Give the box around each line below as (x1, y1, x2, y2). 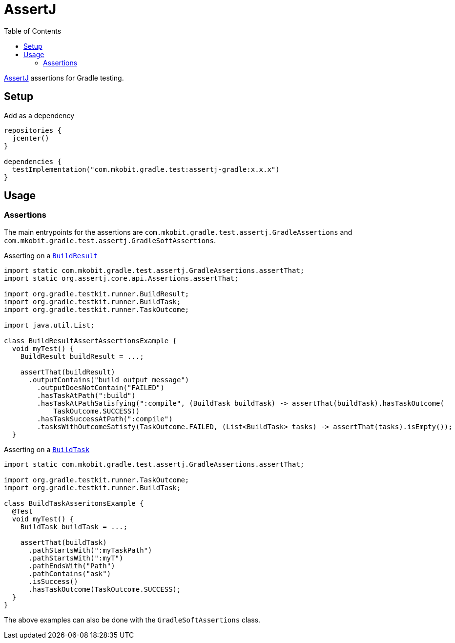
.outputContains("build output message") (28, 375, 189, 384)
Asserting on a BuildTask (4, 445, 90, 454)
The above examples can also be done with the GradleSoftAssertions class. (4, 615, 261, 624)
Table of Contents (4, 26, 62, 35)
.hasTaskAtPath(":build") (37, 391, 136, 399)
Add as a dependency (4, 111, 75, 120)
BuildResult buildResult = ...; (20, 352, 144, 360)
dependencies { (4, 157, 62, 166)
